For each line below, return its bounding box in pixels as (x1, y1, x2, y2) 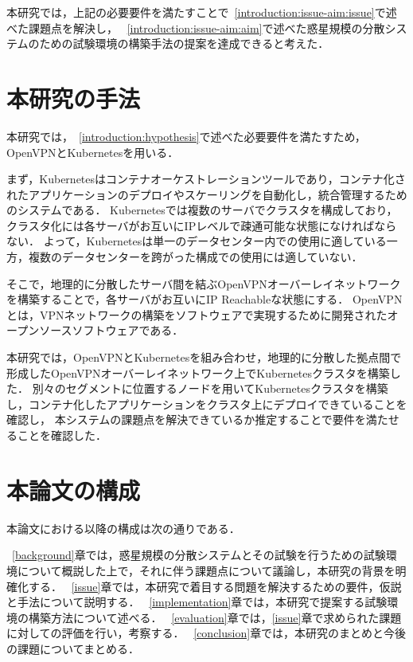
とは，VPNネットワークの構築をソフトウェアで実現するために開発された (6, 306, 388, 323)
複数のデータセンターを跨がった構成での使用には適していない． (28, 249, 363, 265)
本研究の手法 (6, 81, 141, 114)
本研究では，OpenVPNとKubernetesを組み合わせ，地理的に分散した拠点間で (6, 349, 402, 366)
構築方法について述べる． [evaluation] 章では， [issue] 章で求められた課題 (28, 609, 402, 625)
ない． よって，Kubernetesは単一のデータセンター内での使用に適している (6, 233, 387, 249)
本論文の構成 (6, 473, 141, 506)
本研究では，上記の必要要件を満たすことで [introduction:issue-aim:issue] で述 (6, 4, 397, 20)
